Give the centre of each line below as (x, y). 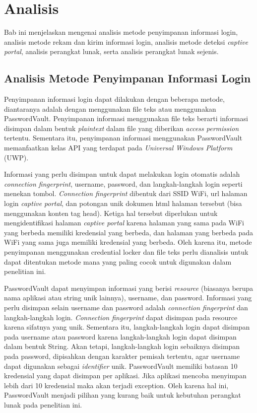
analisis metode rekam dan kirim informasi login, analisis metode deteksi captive (126, 41)
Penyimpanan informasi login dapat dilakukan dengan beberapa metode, (114, 99)
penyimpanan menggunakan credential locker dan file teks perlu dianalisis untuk (126, 252)
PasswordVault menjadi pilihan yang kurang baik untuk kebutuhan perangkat (123, 395)
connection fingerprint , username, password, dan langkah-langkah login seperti (123, 183)
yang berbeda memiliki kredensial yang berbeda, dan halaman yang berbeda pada (128, 232)
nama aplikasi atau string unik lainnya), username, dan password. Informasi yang (128, 298)
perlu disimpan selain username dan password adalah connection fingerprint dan (126, 307)
